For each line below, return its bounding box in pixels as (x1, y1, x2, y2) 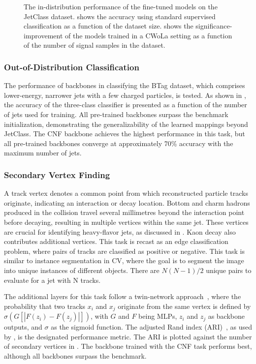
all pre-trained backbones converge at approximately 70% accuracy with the (4, 138, 233, 148)
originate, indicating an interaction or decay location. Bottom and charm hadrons (4, 197, 250, 208)
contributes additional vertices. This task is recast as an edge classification (4, 236, 228, 246)
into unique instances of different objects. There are (4, 265, 160, 275)
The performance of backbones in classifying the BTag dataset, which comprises (4, 80, 245, 91)
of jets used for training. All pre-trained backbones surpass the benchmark (4, 109, 228, 119)
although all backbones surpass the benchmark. (4, 350, 147, 361)
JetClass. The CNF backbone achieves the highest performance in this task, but (4, 128, 245, 139)
